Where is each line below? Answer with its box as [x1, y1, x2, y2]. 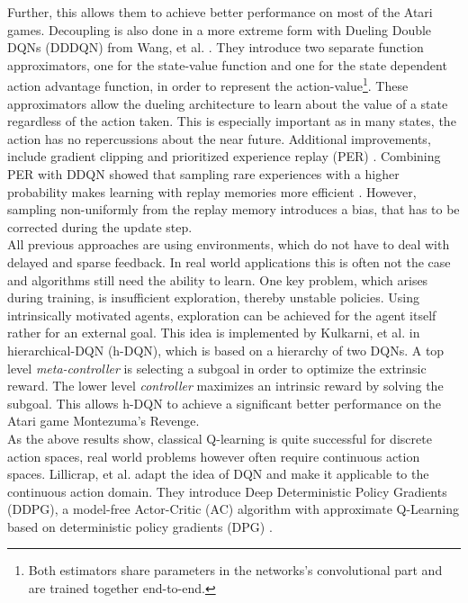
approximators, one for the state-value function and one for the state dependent [7, 55, 447, 74]
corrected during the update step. [7, 217, 193, 236]
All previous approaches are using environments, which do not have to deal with [7, 235, 450, 254]
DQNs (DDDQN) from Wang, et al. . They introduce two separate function [7, 38, 424, 57]
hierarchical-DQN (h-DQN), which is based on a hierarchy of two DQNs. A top [7, 340, 445, 359]
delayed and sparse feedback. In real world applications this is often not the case [7, 252, 451, 271]
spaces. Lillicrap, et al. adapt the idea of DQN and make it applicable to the [7, 464, 429, 483]
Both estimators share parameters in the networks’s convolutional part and [28, 561, 443, 580]
